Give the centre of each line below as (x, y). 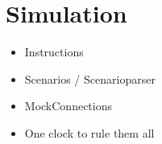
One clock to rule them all (89, 132)
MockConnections (68, 106)
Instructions (54, 52)
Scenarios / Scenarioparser (90, 78)
